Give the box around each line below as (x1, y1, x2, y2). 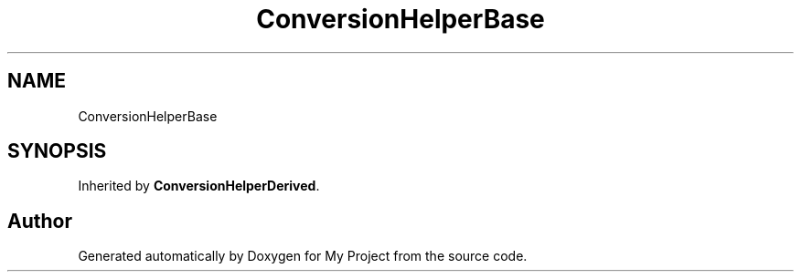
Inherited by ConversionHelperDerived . (78, 178, 320, 194)
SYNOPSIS (7, 139, 107, 163)
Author (7, 209, 72, 232)
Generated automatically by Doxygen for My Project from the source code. (78, 248, 528, 264)
